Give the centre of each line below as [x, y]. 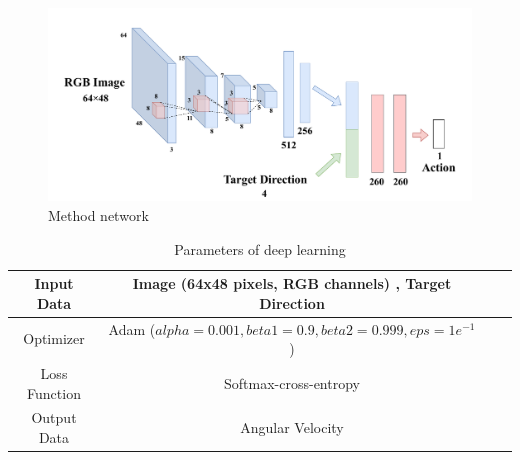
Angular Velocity [292, 427]
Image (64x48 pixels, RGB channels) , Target [292, 283]
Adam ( [132, 328]
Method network [98, 214]
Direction [292, 302]
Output [54, 417]
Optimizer [54, 338]
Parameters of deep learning [260, 248]
